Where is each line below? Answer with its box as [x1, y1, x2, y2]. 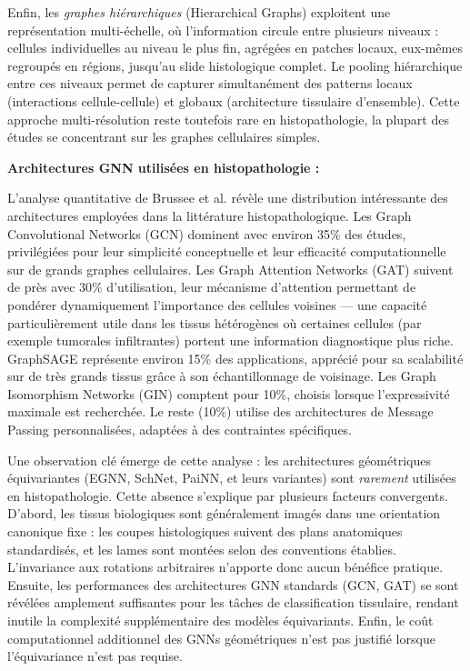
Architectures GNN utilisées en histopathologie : [7, 157, 320, 176]
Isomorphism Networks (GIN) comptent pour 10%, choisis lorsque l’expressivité [7, 384, 450, 403]
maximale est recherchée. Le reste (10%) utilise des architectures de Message [7, 402, 434, 421]
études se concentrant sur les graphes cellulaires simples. [7, 127, 321, 146]
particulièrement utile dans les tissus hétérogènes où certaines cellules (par [7, 313, 422, 332]
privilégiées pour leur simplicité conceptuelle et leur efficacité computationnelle [7, 242, 446, 261]
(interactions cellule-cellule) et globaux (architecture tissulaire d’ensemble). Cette [7, 91, 460, 110]
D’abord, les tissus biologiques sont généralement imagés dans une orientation [7, 504, 441, 523]
